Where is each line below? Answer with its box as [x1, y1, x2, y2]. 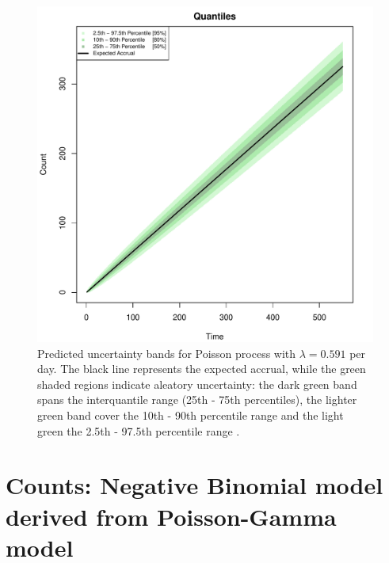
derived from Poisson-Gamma [6, 500, 337, 532]
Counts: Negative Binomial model [6, 469, 383, 501]
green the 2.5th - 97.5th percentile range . [37, 422, 240, 439]
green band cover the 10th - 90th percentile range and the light [37, 406, 344, 423]
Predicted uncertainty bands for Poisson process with [37, 344, 296, 361]
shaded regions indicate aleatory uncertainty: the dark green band [37, 375, 357, 392]
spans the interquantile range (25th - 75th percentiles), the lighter [37, 391, 357, 408]
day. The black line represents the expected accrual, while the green [37, 360, 366, 377]
